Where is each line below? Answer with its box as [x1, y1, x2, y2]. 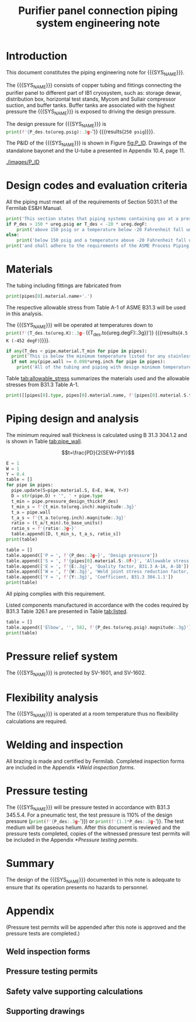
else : [6, 232, 19, 238]
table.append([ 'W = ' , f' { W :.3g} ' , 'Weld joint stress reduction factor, [6, 569, 190, 574]
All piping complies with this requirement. [6, 590, 106, 597]
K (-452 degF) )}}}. [6, 336, 51, 343]
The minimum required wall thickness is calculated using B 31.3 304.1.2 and [6, 431, 187, 438]
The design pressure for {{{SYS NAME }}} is [6, 121, 107, 129]
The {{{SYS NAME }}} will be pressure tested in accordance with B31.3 [6, 804, 170, 812]
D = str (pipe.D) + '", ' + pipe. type [11, 493, 103, 499]
